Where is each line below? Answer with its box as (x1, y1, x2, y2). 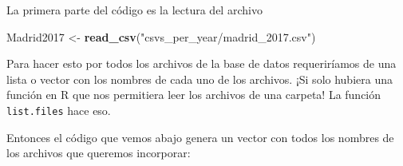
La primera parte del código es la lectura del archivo (6, 2, 263, 18)
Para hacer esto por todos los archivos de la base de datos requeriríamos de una (6, 55, 397, 72)
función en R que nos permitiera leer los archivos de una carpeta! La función (6, 86, 381, 103)
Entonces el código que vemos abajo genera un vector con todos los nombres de (6, 128, 394, 145)
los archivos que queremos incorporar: (6, 144, 191, 161)
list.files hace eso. (6, 101, 111, 118)
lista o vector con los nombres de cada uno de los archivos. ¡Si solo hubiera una (6, 70, 393, 87)
